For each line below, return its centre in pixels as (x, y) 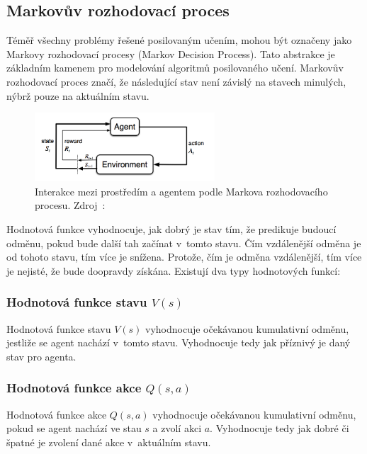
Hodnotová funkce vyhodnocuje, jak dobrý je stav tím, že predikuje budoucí (171, 229)
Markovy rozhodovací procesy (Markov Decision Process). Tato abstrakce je (171, 53)
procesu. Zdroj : (70, 205)
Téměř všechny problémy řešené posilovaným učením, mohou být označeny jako (179, 40)
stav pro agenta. (41, 356)
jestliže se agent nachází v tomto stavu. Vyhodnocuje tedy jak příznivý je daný (179, 342)
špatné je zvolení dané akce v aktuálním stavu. (109, 442)
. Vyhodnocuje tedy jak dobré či (280, 428)
